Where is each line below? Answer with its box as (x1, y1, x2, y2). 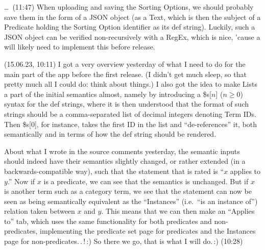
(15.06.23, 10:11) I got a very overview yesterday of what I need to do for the (4, 58, 246, 69)
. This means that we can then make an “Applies (101, 206, 255, 216)
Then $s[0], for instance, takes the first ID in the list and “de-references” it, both (4, 118, 257, 129)
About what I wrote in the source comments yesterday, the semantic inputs (4, 145, 240, 156)
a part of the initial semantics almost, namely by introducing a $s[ (4, 88, 211, 99)
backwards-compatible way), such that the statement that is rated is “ (4, 165, 224, 176)
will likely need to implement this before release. (4, 41, 155, 52)
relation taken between (4, 206, 75, 216)
